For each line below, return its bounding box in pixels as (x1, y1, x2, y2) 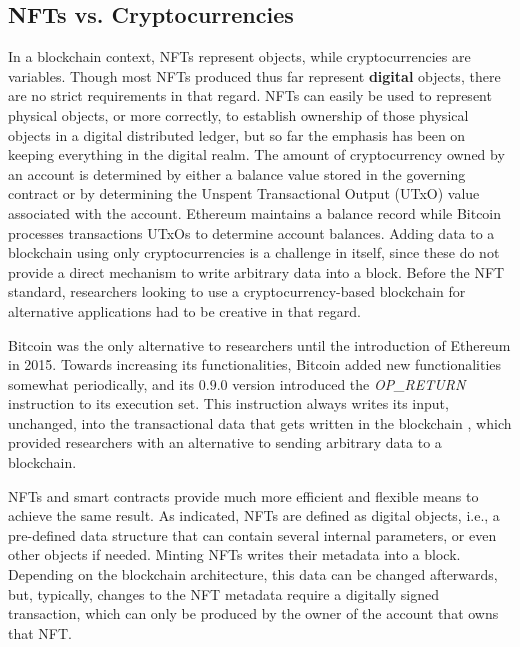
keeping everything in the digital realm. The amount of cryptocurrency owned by (8, 144, 505, 165)
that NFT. (8, 622, 72, 643)
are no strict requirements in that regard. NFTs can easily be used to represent (8, 85, 492, 106)
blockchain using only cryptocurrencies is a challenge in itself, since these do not (8, 242, 500, 263)
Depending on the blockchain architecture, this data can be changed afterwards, (8, 564, 498, 585)
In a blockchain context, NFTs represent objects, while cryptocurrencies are (8, 46, 471, 67)
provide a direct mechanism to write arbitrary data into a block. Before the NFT (8, 261, 505, 282)
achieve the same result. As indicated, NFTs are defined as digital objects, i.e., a (8, 505, 500, 526)
